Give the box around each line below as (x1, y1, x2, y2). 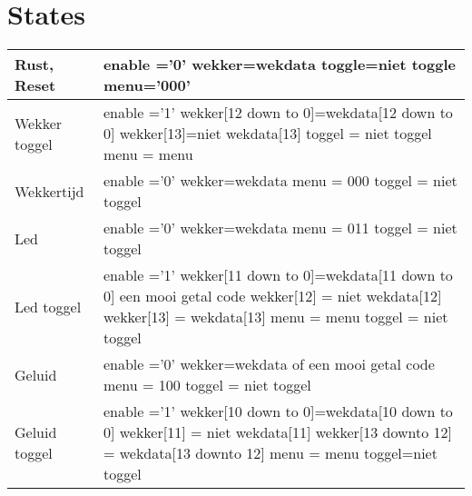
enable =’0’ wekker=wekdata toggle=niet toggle (103, 54, 456, 75)
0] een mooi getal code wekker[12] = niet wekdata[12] (103, 285, 442, 307)
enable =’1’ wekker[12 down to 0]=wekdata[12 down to (103, 102, 453, 124)
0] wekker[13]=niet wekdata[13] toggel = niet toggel (103, 123, 432, 144)
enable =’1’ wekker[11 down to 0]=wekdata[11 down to (103, 264, 453, 286)
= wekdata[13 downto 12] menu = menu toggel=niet (103, 442, 438, 464)
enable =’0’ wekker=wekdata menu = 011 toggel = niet (103, 217, 457, 239)
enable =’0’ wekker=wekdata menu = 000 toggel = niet (103, 170, 457, 192)
